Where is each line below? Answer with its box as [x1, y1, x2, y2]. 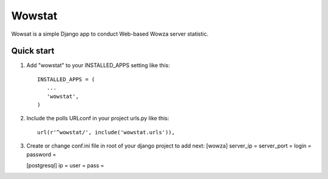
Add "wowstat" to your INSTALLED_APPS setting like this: [26, 62, 170, 69]
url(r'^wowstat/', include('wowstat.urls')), [37, 129, 176, 135]
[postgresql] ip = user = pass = [26, 161, 104, 169]
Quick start [11, 46, 55, 56]
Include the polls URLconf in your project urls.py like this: [26, 115, 169, 122]
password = [26, 151, 56, 158]
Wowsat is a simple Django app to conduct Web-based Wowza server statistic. [11, 30, 209, 37]
